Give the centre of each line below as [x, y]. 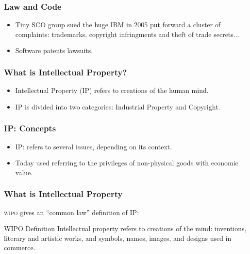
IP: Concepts [30, 128]
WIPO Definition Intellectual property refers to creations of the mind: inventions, [125, 228]
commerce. [20, 247]
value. [24, 172]
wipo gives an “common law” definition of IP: [72, 212]
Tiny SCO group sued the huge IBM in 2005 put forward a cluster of [118, 25]
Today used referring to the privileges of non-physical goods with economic [127, 163]
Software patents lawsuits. [54, 50]
